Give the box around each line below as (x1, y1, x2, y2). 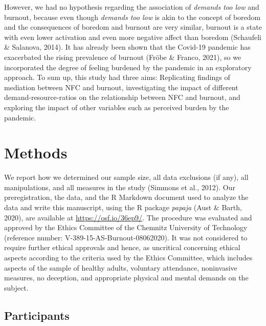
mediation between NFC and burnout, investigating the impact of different (4, 81, 238, 92)
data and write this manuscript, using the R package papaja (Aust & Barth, (4, 202, 242, 213)
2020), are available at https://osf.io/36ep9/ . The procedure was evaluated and (4, 212, 252, 222)
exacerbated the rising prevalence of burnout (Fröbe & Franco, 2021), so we (4, 51, 241, 62)
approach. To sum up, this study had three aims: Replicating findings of (4, 72, 230, 83)
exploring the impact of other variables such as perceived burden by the (4, 101, 229, 112)
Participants (4, 307, 70, 323)
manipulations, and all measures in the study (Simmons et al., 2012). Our (4, 181, 235, 192)
